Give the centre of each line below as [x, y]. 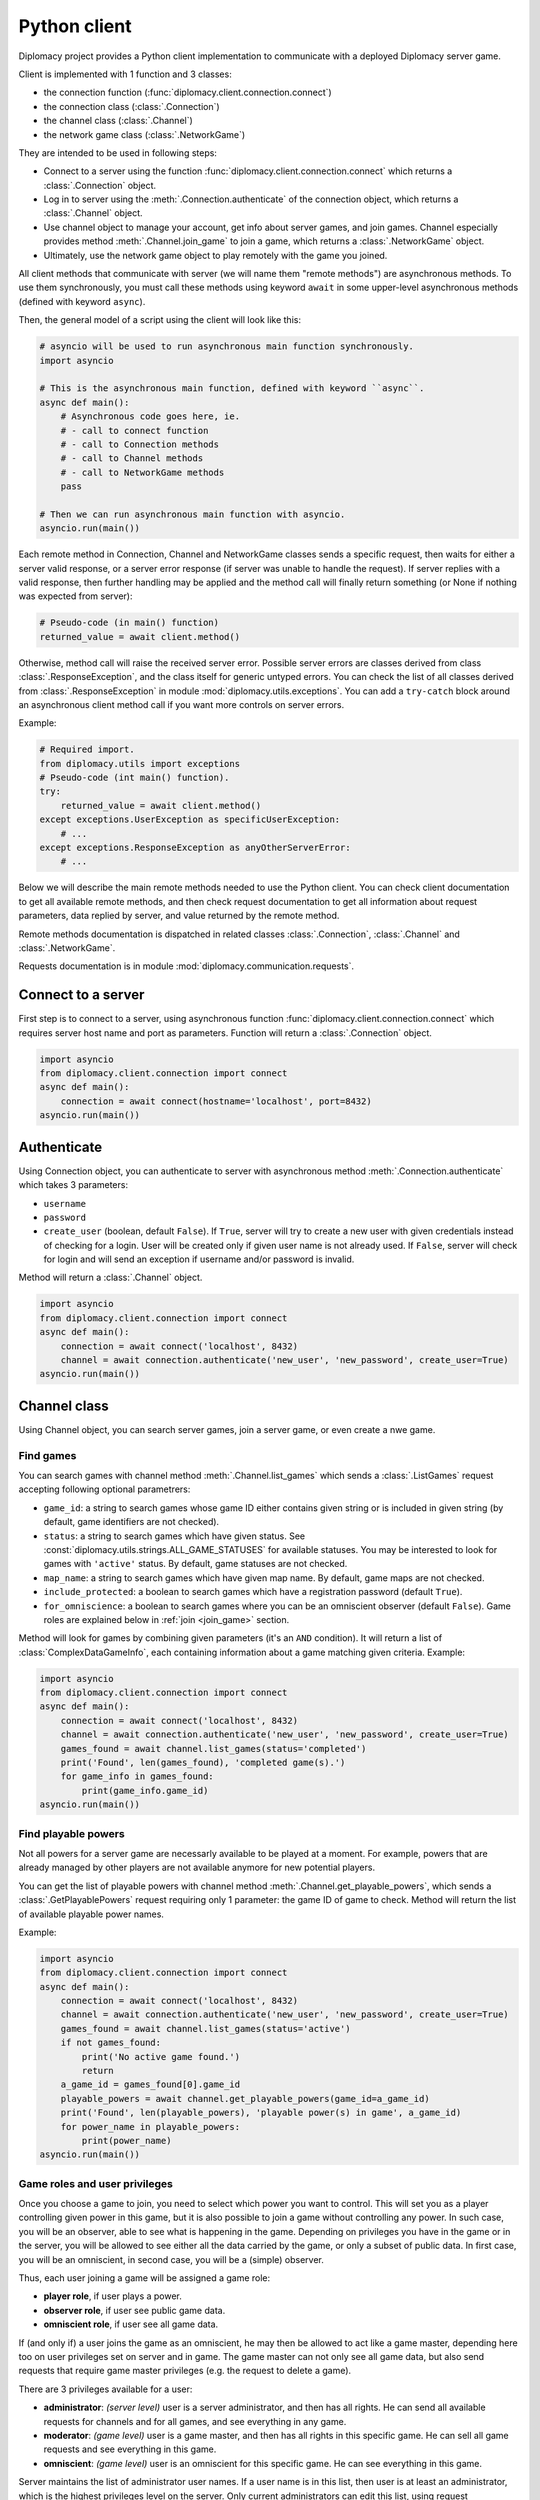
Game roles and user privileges [96, 2183]
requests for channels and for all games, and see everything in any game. [195, 2421]
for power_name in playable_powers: [150, 2126]
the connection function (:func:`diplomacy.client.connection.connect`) [187, 92]
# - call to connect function [134, 430]
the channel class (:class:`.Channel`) [118, 121]
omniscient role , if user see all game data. [131, 2324]
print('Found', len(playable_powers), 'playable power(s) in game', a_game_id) [261, 2113]
